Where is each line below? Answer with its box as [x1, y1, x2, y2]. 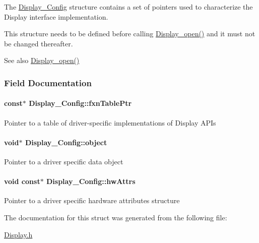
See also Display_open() [4, 55, 80, 66]
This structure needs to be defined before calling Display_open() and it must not [4, 28, 255, 39]
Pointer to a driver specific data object [4, 156, 123, 166]
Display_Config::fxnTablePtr [29, 98, 132, 108]
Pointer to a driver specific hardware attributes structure [4, 195, 180, 206]
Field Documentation [4, 76, 92, 89]
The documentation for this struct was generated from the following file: [4, 212, 227, 222]
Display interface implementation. [4, 11, 108, 22]
